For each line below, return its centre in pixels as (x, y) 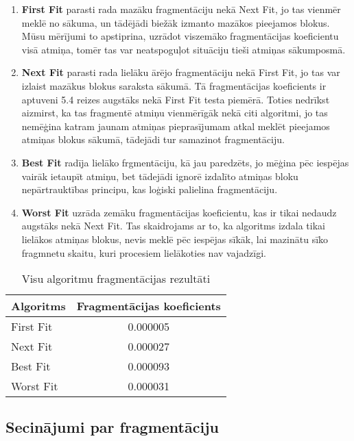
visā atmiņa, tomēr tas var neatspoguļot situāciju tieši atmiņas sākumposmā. (184, 49)
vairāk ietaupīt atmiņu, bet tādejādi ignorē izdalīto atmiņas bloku (160, 176)
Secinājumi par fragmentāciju (112, 427)
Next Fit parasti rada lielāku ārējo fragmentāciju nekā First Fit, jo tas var (181, 72)
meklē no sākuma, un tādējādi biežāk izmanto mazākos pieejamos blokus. (176, 22)
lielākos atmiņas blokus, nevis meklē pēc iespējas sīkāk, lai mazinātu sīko (175, 239)
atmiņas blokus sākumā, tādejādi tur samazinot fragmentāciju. (153, 139)
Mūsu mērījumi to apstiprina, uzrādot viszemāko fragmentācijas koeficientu (180, 36)
